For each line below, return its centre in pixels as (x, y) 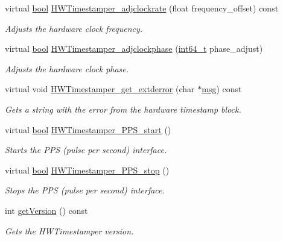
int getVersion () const (46, 210)
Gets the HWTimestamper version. (69, 230)
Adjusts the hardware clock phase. (67, 68)
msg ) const (222, 89)
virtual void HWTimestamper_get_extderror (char (100, 89)
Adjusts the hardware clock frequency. (74, 28)
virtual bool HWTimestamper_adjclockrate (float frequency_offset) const (142, 8)
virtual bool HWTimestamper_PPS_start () (88, 129)
